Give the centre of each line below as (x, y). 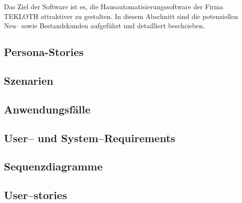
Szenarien (29, 80)
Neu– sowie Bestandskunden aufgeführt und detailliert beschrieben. (104, 26)
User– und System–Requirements (90, 138)
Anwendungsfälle (47, 109)
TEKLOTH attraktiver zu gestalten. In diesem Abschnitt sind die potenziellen (121, 16)
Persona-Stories (44, 52)
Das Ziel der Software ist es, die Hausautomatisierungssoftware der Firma (114, 6)
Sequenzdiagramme (53, 166)
